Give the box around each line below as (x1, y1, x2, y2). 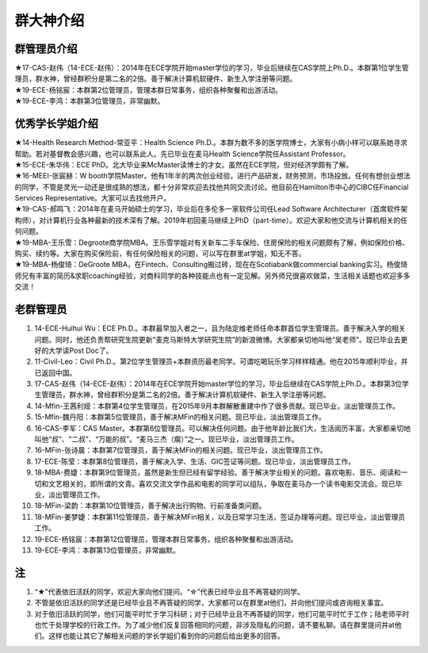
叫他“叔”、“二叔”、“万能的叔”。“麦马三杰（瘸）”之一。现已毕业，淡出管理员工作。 (34, 434, 299, 444)
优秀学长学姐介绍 (14, 117, 98, 131)
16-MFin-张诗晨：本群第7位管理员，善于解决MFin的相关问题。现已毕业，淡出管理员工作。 (34, 445, 328, 455)
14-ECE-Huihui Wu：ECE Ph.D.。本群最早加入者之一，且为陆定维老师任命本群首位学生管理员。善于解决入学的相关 (34, 323, 406, 333)
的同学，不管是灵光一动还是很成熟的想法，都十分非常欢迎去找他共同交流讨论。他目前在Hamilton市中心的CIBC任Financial (14, 182, 409, 192)
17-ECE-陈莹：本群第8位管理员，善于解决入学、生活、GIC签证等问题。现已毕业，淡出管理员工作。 (34, 456, 356, 466)
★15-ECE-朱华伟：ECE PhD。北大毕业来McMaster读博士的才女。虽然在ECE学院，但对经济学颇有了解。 (14, 159, 353, 170)
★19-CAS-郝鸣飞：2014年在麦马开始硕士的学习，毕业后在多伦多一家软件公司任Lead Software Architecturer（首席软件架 (14, 204, 408, 214)
